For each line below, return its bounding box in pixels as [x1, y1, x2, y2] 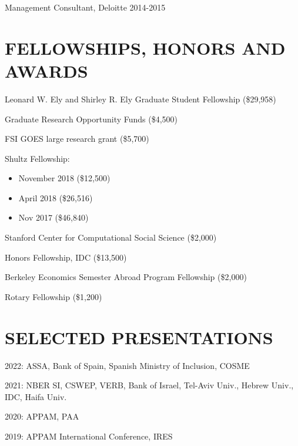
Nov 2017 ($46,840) [18, 211, 89, 224]
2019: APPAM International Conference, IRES [5, 430, 173, 442]
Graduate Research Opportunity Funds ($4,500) [5, 112, 178, 125]
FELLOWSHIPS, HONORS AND [5, 35, 286, 59]
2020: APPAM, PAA [5, 410, 79, 422]
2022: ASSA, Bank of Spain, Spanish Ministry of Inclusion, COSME [5, 359, 250, 371]
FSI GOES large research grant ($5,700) [5, 132, 149, 145]
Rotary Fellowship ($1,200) [5, 290, 102, 302]
